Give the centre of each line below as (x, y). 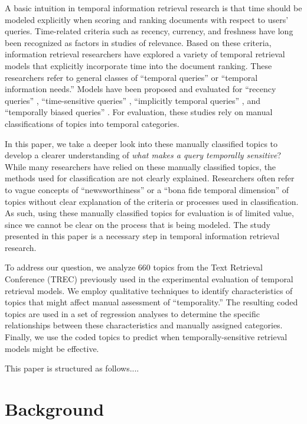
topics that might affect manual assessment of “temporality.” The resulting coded (151, 302)
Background (55, 409)
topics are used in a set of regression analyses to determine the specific (132, 313)
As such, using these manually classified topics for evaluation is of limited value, (149, 213)
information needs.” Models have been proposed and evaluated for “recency (141, 89)
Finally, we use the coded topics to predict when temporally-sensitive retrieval (146, 337)
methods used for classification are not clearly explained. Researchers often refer (150, 178)
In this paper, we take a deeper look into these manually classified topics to (141, 143)
